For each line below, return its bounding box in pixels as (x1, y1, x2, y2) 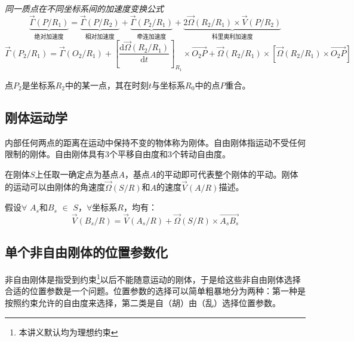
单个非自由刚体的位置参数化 (5, 243, 168, 261)
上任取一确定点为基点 (35, 167, 119, 180)
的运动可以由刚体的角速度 (5, 181, 105, 193)
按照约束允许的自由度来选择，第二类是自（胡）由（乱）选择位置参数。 (5, 297, 281, 309)
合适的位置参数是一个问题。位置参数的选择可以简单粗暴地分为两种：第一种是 (5, 285, 306, 297)
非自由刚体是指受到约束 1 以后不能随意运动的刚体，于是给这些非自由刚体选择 (5, 271, 301, 285)
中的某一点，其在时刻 (65, 78, 149, 91)
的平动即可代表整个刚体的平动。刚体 (156, 167, 298, 180)
